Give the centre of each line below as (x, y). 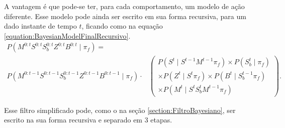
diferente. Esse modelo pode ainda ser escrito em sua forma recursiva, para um (125, 16)
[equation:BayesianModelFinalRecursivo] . (67, 35)
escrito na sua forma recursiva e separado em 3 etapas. (88, 120)
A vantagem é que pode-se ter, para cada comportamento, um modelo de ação (124, 6)
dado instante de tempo (40, 26)
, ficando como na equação (122, 26)
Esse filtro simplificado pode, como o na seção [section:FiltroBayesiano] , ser (120, 110)
